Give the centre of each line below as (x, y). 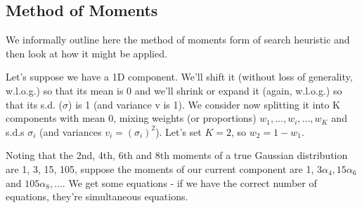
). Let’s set (179, 131)
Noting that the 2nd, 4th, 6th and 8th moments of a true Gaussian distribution (177, 155)
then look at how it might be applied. (86, 53)
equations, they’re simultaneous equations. (97, 196)
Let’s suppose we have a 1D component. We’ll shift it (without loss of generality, (179, 77)
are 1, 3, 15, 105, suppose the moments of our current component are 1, (160, 168)
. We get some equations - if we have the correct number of (189, 182)
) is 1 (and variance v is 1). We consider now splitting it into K (204, 104)
